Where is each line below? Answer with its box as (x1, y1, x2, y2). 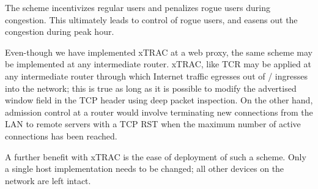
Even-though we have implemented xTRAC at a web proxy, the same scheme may (5, 45, 312, 58)
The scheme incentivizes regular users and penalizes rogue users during (5, 1, 270, 13)
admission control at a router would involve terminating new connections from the (5, 105, 313, 118)
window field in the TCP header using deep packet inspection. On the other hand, (5, 94, 313, 106)
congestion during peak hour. (5, 25, 114, 38)
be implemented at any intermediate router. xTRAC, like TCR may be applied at (5, 57, 311, 70)
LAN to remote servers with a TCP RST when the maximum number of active (5, 117, 301, 130)
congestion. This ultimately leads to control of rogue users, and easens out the (5, 13, 298, 26)
